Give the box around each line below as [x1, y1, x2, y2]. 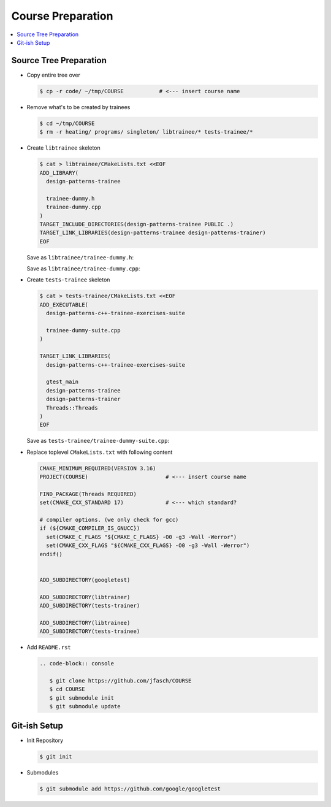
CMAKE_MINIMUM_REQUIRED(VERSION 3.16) [39, 465, 156, 472]
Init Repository [26, 736, 64, 744]
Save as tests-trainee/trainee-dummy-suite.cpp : [26, 437, 170, 445]
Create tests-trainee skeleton [26, 276, 110, 283]
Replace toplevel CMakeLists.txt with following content [26, 448, 173, 456]
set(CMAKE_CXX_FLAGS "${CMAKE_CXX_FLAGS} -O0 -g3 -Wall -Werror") [46, 542, 250, 549]
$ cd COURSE [49, 686, 85, 693]
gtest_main [46, 378, 79, 386]
